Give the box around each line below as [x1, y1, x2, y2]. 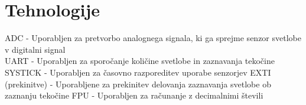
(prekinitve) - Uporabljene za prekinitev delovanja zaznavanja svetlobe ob [5, 77, 271, 90]
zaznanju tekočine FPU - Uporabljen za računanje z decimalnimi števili [5, 89, 263, 101]
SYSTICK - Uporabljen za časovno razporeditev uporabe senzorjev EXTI [5, 66, 271, 78]
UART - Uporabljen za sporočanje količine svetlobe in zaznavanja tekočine [5, 55, 275, 67]
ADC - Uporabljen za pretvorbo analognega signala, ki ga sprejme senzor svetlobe [5, 32, 301, 44]
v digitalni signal [5, 43, 66, 55]
